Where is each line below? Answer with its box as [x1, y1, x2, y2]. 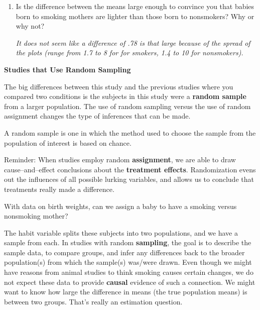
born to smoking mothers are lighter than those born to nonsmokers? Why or [16, 11, 254, 21]
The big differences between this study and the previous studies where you [4, 81, 233, 91]
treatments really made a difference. [4, 183, 114, 194]
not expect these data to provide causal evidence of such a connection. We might [4, 276, 255, 287]
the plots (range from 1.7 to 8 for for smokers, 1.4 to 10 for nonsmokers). [16, 47, 243, 58]
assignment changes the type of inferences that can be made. [4, 111, 191, 121]
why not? [16, 21, 45, 31]
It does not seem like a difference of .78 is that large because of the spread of [16, 37, 250, 48]
